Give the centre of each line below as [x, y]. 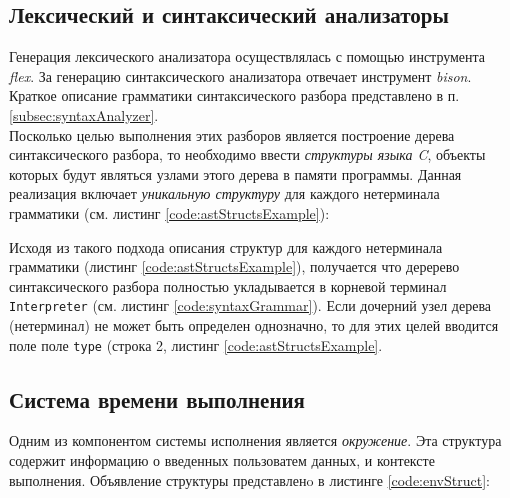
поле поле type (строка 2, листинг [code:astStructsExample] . [196, 344]
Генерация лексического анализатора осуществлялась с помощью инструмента [247, 56]
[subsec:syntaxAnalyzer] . [84, 114]
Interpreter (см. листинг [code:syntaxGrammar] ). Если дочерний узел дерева [250, 305]
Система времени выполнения [157, 398]
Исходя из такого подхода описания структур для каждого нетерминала [226, 246]
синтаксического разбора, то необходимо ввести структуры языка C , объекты [247, 154]
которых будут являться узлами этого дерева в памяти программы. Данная [235, 173]
